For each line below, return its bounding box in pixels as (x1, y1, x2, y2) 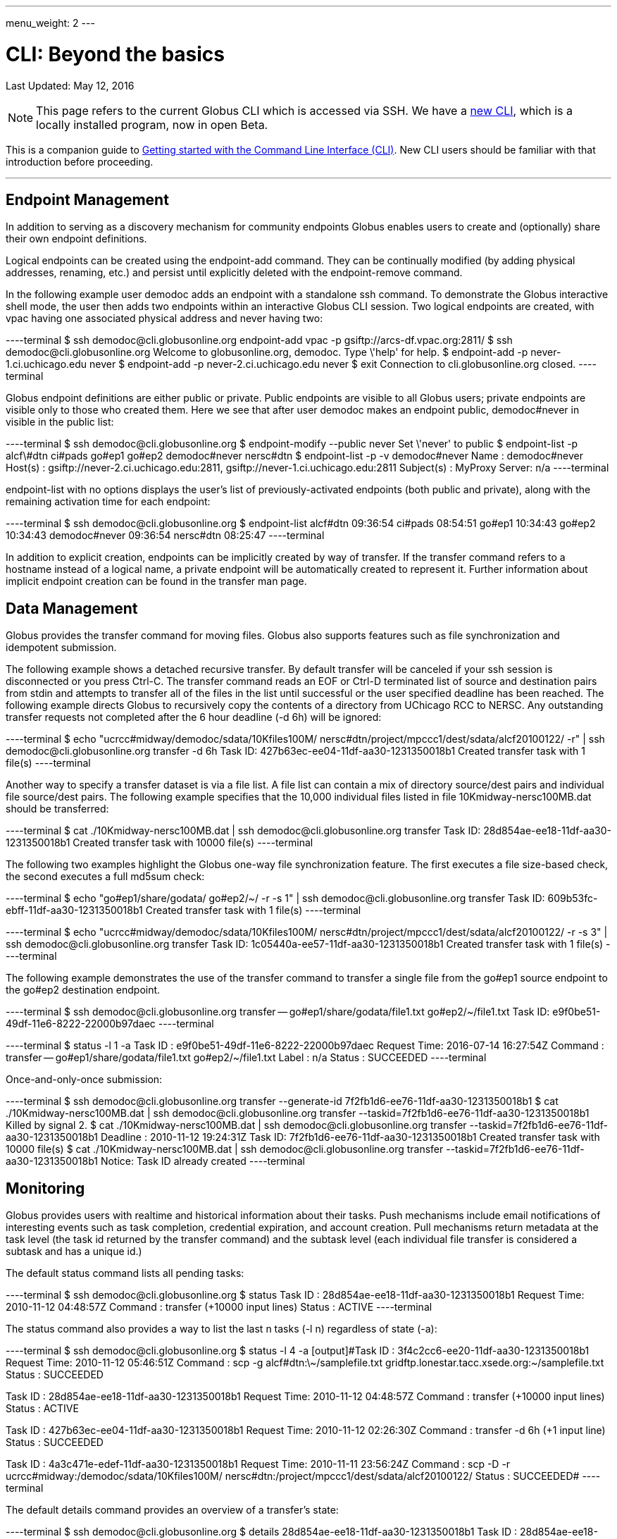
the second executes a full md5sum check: (6, 870, 205, 883)
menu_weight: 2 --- (6, 17, 95, 29)
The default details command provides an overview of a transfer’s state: (6, 1504, 339, 1516)
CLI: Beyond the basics (6, 42, 225, 66)
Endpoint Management (6, 190, 169, 209)
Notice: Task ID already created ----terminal (100, 1155, 305, 1168)
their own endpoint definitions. (6, 233, 147, 245)
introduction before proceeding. (6, 155, 154, 168)
